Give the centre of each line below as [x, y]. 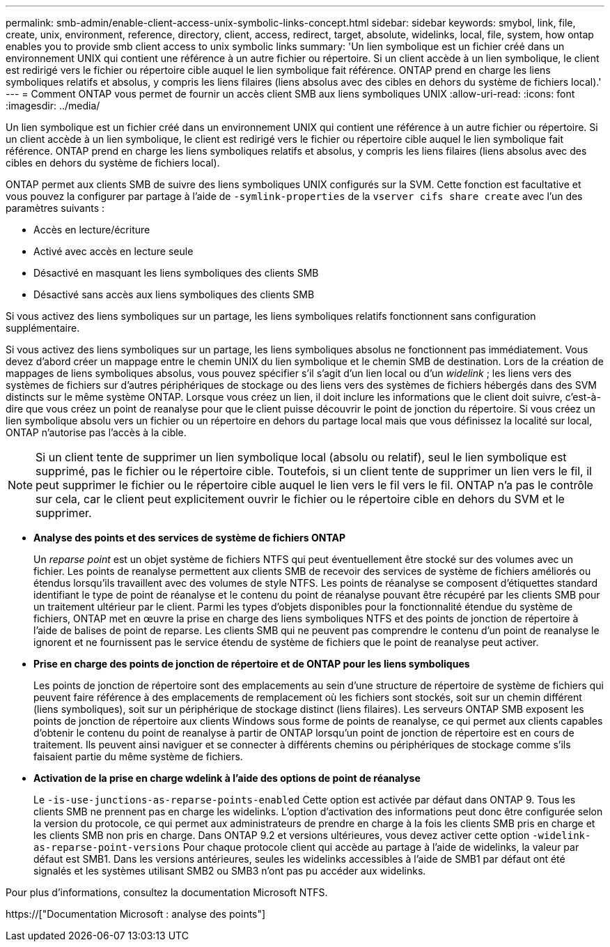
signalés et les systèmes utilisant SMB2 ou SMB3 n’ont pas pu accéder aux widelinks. [230, 871]
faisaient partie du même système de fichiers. [138, 756]
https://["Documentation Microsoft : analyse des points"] [136, 914]
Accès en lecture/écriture [92, 230]
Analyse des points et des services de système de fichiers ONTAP [190, 538]
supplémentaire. [43, 328]
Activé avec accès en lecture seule [114, 251]
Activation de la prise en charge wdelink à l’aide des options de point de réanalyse [227, 778]
